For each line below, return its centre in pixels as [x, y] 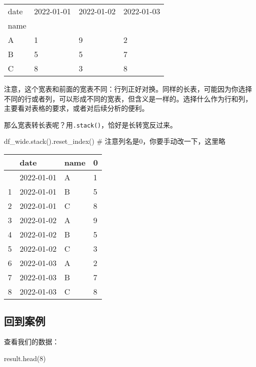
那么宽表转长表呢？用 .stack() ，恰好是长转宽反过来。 [91, 124]
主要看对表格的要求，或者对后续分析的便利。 [76, 108]
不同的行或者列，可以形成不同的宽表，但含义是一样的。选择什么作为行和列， [128, 98]
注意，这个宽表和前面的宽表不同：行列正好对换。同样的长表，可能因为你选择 [128, 89]
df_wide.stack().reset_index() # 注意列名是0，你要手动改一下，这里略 [115, 141]
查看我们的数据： [32, 342]
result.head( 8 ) [25, 358]
